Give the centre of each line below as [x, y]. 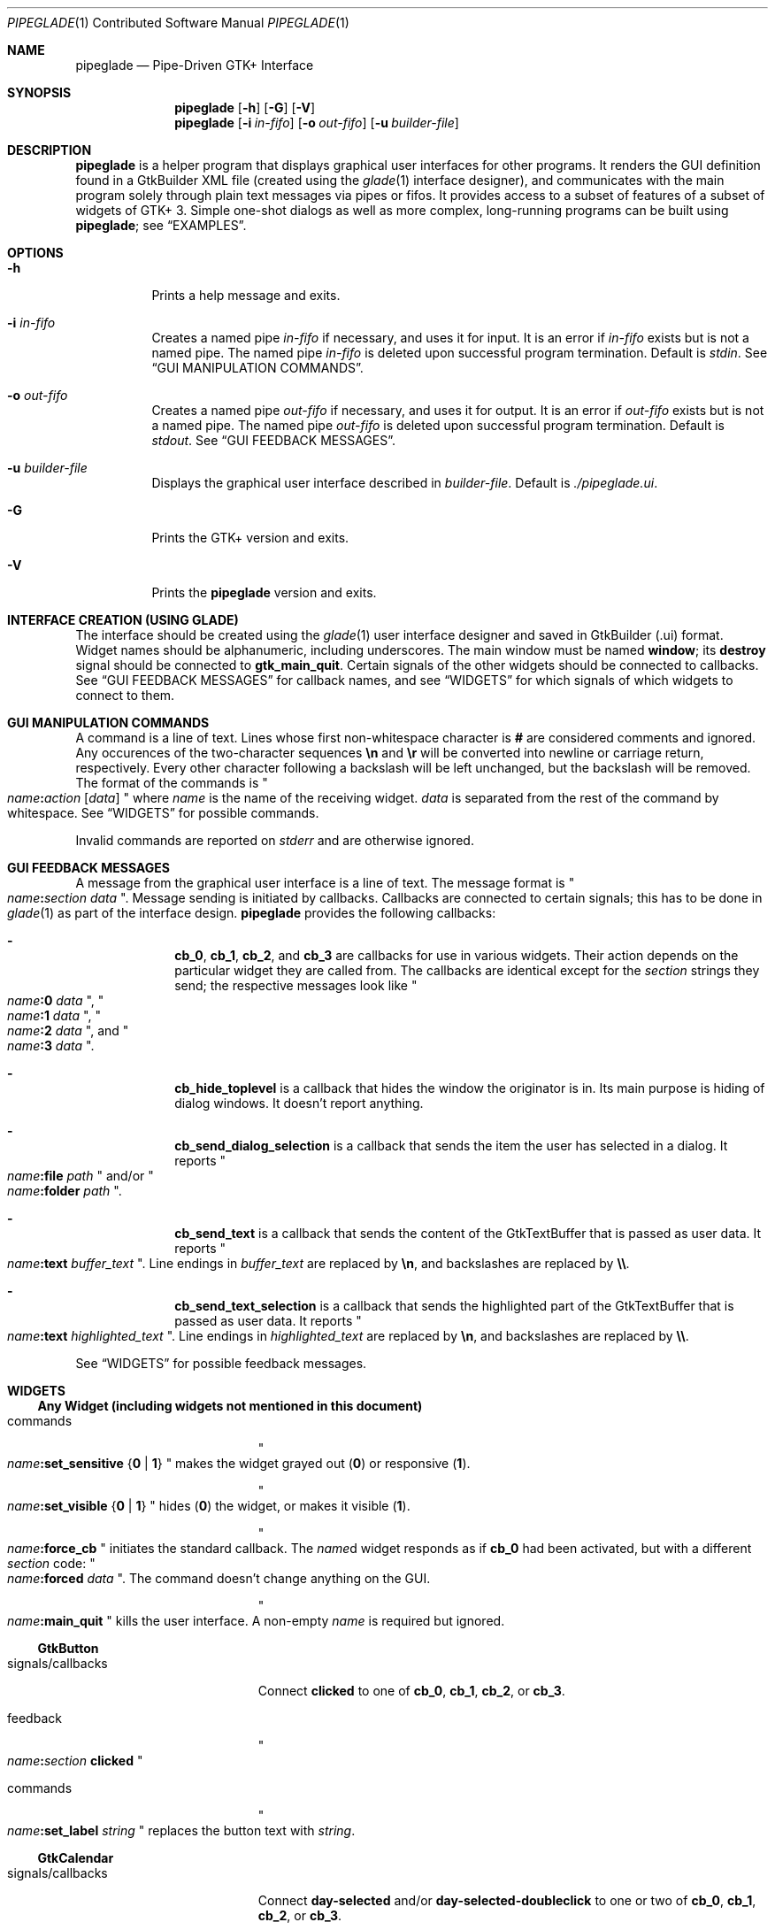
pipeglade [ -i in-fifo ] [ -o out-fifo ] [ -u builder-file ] [317, 123]
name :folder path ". [65, 1191]
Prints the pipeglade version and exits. [264, 592]
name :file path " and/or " [81, 1176]
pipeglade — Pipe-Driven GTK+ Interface [195, 65]
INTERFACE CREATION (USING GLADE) [123, 620]
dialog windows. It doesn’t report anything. [299, 1103]
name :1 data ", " [54, 1015]
